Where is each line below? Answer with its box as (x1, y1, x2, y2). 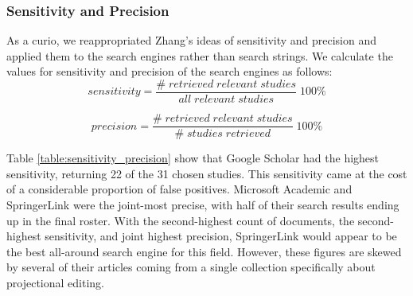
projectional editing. (6, 274, 104, 290)
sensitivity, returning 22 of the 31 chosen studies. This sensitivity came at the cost (6, 165, 407, 181)
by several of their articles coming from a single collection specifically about (6, 259, 376, 275)
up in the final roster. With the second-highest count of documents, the (6, 212, 355, 228)
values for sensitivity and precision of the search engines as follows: (6, 63, 333, 80)
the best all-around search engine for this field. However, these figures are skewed (6, 243, 402, 259)
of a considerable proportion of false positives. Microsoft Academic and (6, 181, 353, 197)
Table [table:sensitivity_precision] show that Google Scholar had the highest (6, 150, 380, 166)
